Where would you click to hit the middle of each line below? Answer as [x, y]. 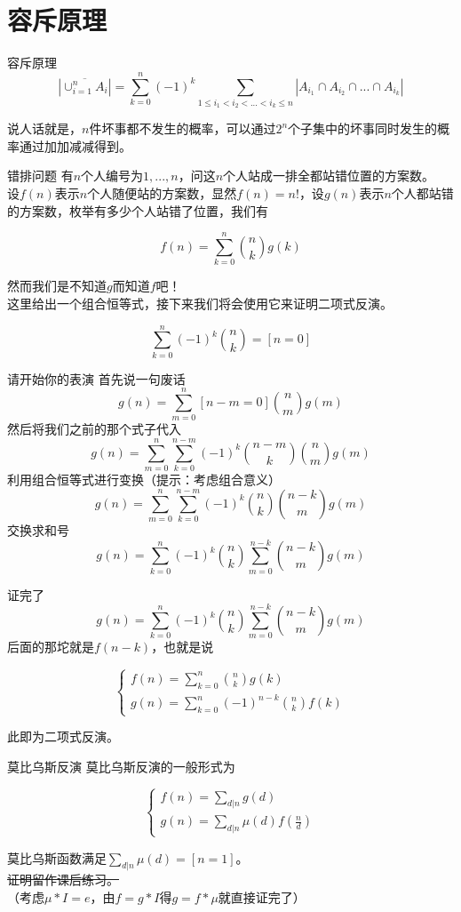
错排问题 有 [40, 176]
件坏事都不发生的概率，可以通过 [183, 128]
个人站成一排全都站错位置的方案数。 [329, 176]
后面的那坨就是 [51, 647]
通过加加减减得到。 [75, 145]
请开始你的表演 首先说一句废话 [96, 378]
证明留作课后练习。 [63, 880]
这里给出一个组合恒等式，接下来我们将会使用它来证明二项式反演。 [200, 303]
